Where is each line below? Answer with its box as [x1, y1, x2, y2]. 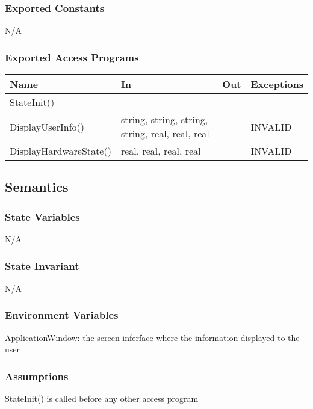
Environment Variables [5, 307, 119, 322]
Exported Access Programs [5, 49, 139, 64]
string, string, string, [120, 112, 208, 127]
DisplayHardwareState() [10, 144, 111, 158]
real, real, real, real [120, 144, 201, 158]
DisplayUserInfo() [10, 119, 85, 134]
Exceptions [250, 77, 303, 91]
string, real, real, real [120, 126, 209, 141]
